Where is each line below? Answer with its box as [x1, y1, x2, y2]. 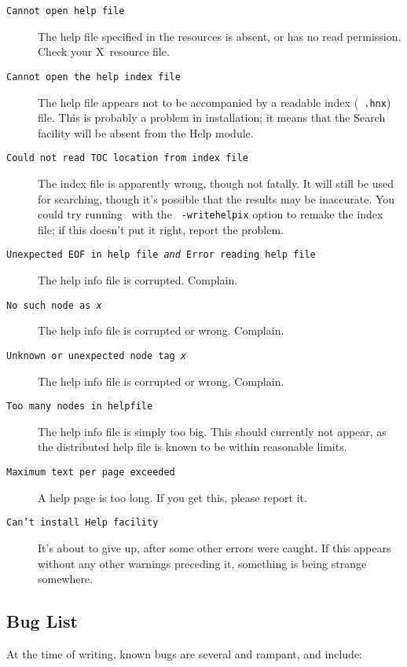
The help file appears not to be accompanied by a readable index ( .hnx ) [38, 93, 391, 110]
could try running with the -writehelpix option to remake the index [38, 206, 383, 222]
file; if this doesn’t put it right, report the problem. [38, 221, 284, 237]
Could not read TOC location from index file [6, 152, 248, 164]
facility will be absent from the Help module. [38, 124, 254, 141]
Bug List [6, 609, 78, 633]
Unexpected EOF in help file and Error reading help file [6, 249, 316, 261]
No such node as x [6, 299, 102, 311]
